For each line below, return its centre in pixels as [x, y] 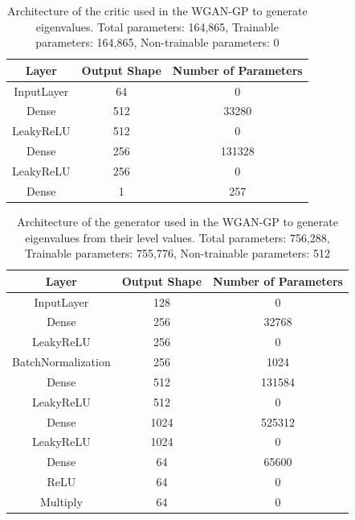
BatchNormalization [61, 362]
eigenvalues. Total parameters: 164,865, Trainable [157, 26]
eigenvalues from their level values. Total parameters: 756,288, [177, 237]
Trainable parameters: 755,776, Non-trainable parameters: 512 [177, 253]
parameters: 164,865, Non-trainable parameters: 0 [157, 42]
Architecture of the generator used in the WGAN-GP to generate [177, 221]
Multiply [61, 501]
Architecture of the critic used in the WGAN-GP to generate [157, 10]
